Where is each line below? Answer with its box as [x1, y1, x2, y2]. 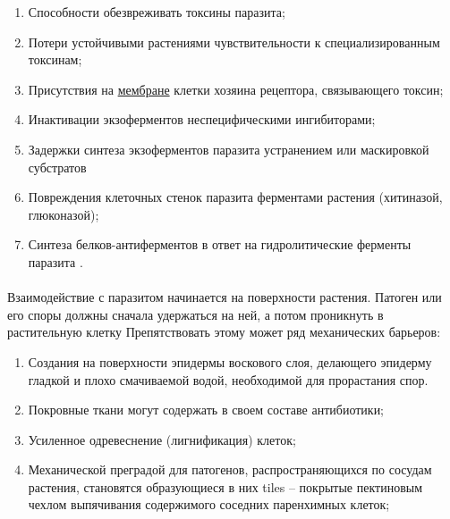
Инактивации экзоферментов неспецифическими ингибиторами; [28, 110, 376, 129]
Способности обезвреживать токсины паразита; [28, 3, 285, 21]
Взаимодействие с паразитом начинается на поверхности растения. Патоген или [7, 288, 442, 306]
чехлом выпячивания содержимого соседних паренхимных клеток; [28, 495, 390, 514]
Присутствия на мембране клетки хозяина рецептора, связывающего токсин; [28, 80, 444, 98]
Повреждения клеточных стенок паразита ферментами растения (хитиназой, [28, 188, 443, 206]
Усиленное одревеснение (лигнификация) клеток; [28, 430, 296, 448]
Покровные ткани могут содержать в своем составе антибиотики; [28, 400, 385, 419]
